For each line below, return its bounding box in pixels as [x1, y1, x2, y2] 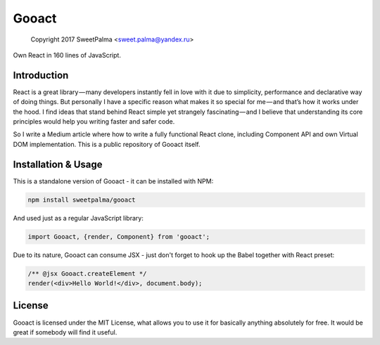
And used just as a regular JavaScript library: [13, 214, 144, 222]
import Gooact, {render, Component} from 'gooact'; [27, 233, 210, 240]
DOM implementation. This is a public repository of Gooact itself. [13, 140, 201, 148]
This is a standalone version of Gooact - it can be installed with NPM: [13, 176, 214, 185]
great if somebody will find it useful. [13, 327, 118, 337]
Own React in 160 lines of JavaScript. [13, 51, 121, 59]
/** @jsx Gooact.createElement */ [27, 269, 147, 278]
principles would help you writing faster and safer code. [13, 117, 175, 126]
